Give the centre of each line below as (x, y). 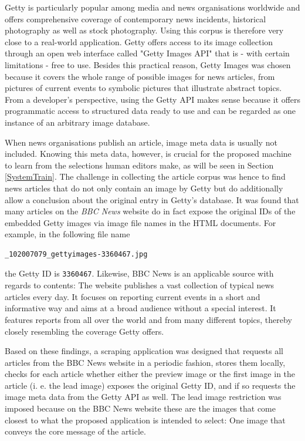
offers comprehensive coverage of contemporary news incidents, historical (135, 18)
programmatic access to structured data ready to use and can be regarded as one (150, 111)
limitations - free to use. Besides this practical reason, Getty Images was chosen (148, 64)
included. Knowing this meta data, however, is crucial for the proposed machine (148, 154)
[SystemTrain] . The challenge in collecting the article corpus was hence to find (145, 176)
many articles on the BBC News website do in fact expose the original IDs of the (150, 211)
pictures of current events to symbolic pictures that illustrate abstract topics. (143, 88)
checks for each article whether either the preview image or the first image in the (150, 374)
